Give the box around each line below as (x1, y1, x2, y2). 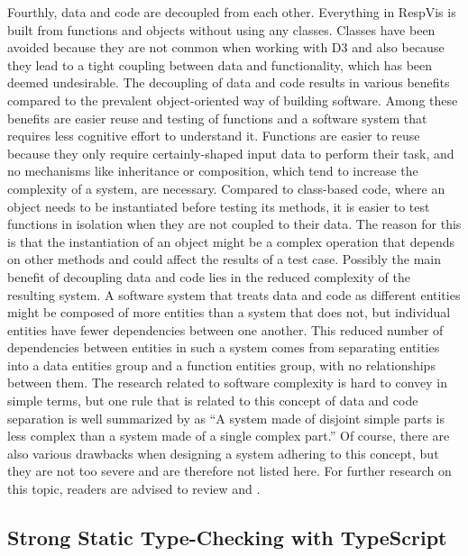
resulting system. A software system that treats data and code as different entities (7, 285, 461, 304)
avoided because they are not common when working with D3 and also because (7, 38, 445, 57)
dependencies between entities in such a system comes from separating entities (7, 338, 440, 357)
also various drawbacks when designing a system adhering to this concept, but (7, 443, 439, 462)
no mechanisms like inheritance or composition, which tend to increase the (7, 161, 418, 180)
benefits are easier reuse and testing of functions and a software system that (7, 108, 427, 127)
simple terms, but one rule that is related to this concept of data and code (7, 391, 418, 410)
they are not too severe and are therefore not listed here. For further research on (7, 461, 452, 480)
